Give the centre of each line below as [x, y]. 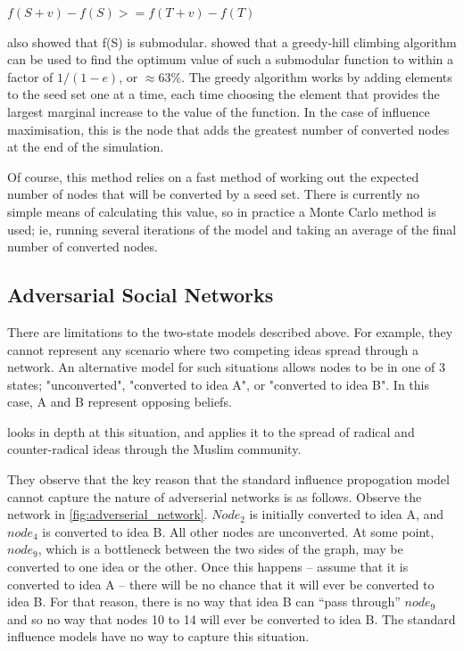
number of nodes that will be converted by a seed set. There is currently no [214, 194]
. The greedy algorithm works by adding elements [317, 76]
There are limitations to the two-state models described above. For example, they [230, 331]
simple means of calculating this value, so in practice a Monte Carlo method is [222, 211]
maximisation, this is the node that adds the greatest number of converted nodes [228, 129]
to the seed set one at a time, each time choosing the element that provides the [224, 94]
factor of [30, 76]
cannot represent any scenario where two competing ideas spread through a [213, 349]
